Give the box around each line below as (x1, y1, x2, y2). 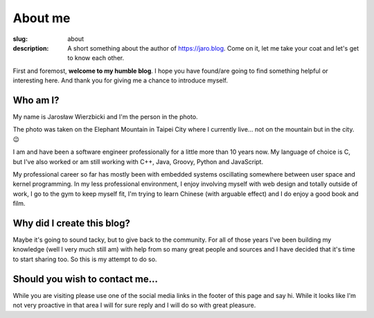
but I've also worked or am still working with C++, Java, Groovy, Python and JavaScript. (12, 157, 263, 166)
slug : (12, 35, 28, 43)
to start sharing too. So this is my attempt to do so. (12, 255, 157, 263)
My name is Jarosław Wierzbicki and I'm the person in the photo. (12, 113, 198, 121)
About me (12, 10, 71, 26)
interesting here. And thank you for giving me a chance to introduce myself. (12, 76, 229, 85)
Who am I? (12, 94, 60, 106)
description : (12, 44, 49, 52)
